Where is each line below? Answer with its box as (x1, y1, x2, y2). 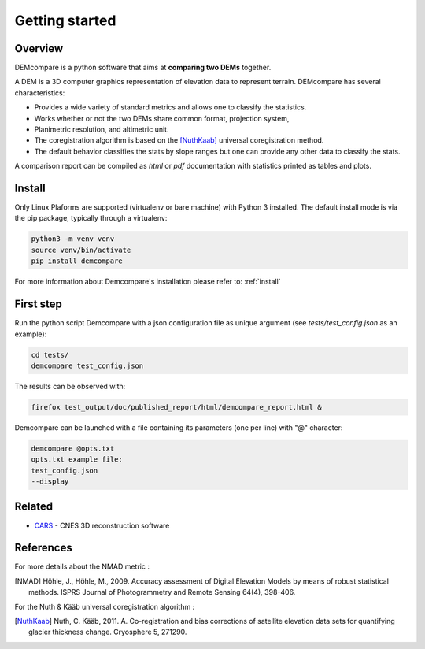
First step (14, 298, 62, 311)
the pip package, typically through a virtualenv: (14, 213, 168, 223)
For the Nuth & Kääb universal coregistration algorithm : (14, 602, 195, 611)
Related (14, 500, 54, 514)
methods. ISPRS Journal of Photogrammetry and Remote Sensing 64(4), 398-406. (28, 588, 296, 597)
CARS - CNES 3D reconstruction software (34, 521, 170, 530)
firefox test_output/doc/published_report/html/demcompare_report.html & (31, 402, 322, 411)
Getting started (14, 12, 116, 29)
